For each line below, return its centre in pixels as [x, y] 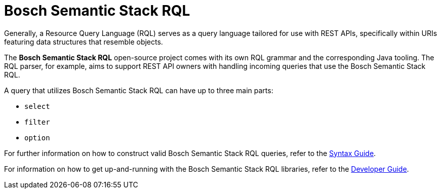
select [37, 106]
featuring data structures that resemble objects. [84, 42]
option [37, 138]
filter [37, 122]
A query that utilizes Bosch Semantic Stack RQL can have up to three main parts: [139, 90]
